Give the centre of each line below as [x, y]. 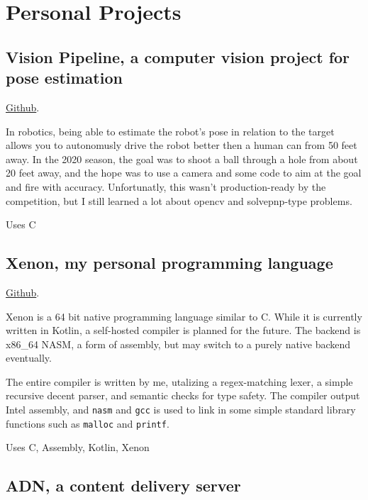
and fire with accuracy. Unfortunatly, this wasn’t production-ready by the [166, 186]
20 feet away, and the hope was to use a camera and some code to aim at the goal [184, 173]
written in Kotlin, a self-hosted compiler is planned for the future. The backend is [183, 330]
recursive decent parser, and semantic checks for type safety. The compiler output [183, 395]
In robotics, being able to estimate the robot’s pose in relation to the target [170, 131]
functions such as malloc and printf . [88, 423]
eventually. [29, 358]
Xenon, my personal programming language [169, 263]
